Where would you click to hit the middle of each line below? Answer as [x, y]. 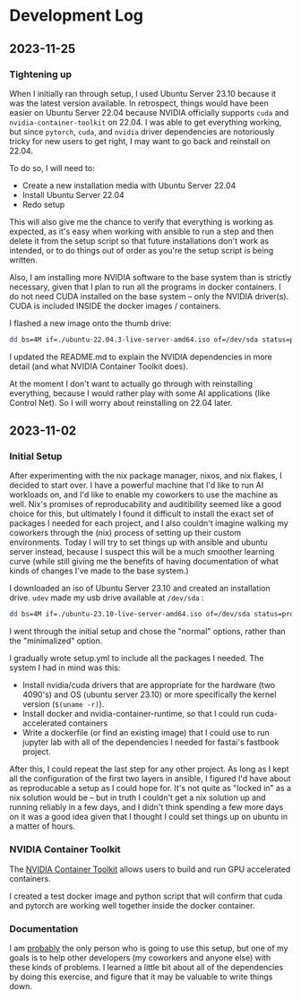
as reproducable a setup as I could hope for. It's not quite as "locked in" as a [150, 788]
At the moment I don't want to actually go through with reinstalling [131, 383]
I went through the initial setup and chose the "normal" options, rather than [148, 632]
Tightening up [40, 74]
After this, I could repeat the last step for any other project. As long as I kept [149, 769]
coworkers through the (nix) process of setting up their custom [125, 533]
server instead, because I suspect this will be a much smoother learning [142, 552]
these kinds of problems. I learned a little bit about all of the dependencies [146, 967]
